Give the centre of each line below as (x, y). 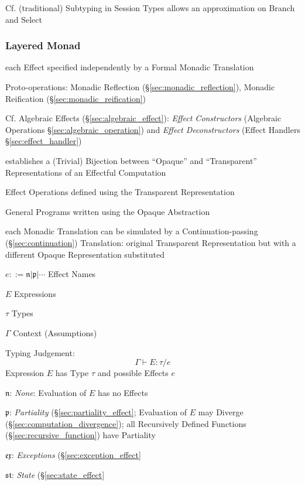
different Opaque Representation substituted (85, 254)
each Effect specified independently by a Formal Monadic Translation (130, 67)
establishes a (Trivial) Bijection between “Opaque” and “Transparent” (131, 160)
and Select (24, 19)
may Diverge (221, 412)
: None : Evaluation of (48, 392)
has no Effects (123, 392)
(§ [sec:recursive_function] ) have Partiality (80, 435)
